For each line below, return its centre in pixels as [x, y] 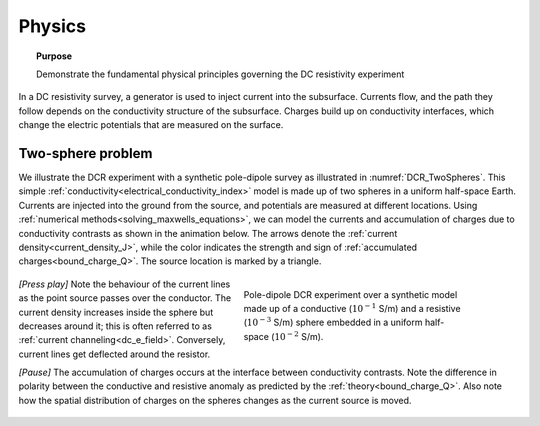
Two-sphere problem [85, 153]
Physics [52, 26]
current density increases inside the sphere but [116, 312]
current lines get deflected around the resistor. [114, 354]
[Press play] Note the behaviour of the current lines [124, 284]
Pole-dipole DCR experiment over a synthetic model [350, 294]
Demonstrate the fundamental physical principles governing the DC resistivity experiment [220, 74]
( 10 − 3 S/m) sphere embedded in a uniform [333, 322]
